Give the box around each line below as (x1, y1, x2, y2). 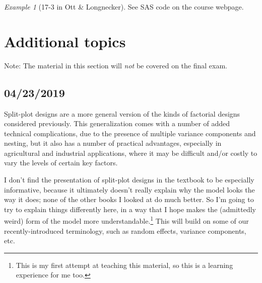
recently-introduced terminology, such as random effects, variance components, (4, 225, 246, 236)
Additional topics (4, 31, 126, 51)
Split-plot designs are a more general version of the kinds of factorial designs (4, 108, 240, 119)
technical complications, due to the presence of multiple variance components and (4, 128, 256, 138)
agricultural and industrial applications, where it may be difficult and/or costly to (4, 147, 257, 158)
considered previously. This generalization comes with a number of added (4, 118, 230, 129)
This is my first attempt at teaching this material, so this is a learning (16, 259, 233, 270)
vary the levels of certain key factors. (4, 157, 118, 168)
